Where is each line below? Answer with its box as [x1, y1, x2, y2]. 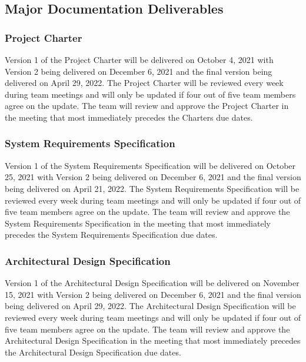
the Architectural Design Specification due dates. [5, 346, 181, 358]
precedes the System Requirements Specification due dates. [5, 228, 218, 241]
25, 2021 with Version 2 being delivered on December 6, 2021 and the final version [5, 171, 301, 183]
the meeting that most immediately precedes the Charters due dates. [5, 111, 253, 123]
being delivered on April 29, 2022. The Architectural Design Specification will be [5, 300, 296, 312]
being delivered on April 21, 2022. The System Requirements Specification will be [5, 182, 300, 194]
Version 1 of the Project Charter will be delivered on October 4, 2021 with [5, 54, 274, 65]
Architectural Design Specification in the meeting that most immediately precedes [5, 334, 301, 347]
